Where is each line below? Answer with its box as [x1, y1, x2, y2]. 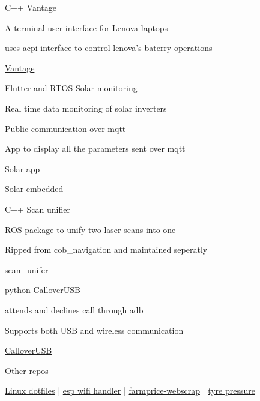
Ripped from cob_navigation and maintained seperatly [5, 243, 208, 256]
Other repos [5, 364, 49, 376]
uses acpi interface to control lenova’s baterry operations [5, 41, 213, 54]
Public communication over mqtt [5, 122, 126, 134]
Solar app [5, 162, 40, 175]
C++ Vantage [5, 1, 56, 13]
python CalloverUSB [5, 283, 80, 296]
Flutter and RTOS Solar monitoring [5, 82, 138, 94]
